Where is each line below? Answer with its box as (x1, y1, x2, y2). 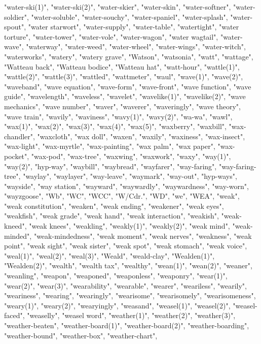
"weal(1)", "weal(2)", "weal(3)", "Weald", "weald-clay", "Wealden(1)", (4, 250, 215, 261)
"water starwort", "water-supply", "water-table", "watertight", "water (28, 21, 239, 32)
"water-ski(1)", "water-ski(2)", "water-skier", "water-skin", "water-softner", (4, 2, 231, 12)
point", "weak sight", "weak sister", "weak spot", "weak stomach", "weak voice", (4, 240, 247, 251)
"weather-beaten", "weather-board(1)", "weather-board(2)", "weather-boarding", (4, 320, 249, 330)
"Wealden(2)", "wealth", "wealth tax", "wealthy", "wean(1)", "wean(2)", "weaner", (4, 260, 252, 271)
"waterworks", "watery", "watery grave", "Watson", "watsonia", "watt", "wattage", (4, 51, 253, 61)
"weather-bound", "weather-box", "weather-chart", (4, 330, 158, 340)
